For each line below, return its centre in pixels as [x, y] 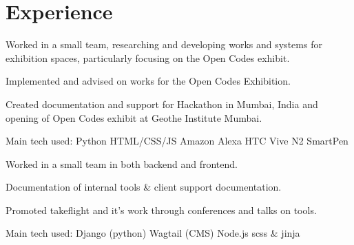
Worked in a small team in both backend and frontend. [122, 163]
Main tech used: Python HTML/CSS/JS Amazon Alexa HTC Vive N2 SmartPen [177, 141]
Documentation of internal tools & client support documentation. [144, 187]
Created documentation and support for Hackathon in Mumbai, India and [162, 104]
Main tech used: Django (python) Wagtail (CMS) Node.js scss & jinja [153, 233]
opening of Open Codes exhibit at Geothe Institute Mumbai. [134, 117]
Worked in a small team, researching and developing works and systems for [164, 44]
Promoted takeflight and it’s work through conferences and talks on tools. [161, 210]
